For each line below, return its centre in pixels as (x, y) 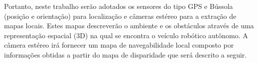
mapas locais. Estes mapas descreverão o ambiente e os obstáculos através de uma (129, 26)
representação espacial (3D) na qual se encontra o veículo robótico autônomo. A (126, 35)
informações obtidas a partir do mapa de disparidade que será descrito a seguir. (126, 54)
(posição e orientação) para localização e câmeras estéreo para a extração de (120, 16)
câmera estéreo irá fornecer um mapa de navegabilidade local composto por (119, 45)
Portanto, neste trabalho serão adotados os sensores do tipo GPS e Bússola (119, 6)
